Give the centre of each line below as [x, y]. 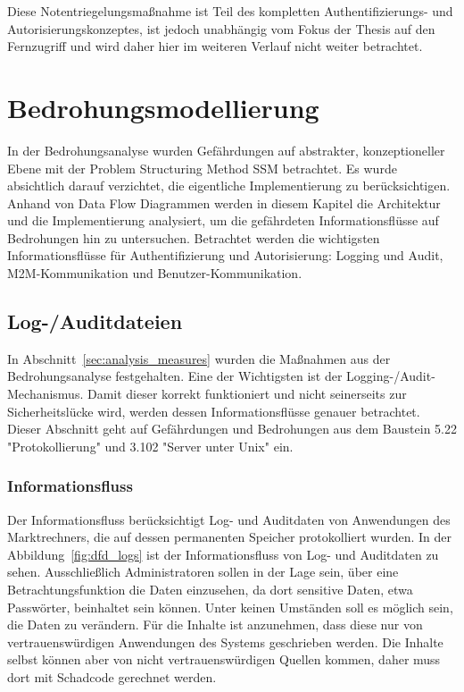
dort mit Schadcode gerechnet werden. [112, 676]
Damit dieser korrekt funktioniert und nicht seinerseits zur [247, 394]
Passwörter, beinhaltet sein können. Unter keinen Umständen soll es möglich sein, [230, 607]
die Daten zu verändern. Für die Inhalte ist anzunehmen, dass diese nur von [215, 624]
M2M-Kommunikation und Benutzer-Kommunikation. [155, 273]
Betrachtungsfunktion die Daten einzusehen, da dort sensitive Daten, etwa [210, 590]
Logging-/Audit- [391, 376]
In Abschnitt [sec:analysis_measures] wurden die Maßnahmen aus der [199, 358]
